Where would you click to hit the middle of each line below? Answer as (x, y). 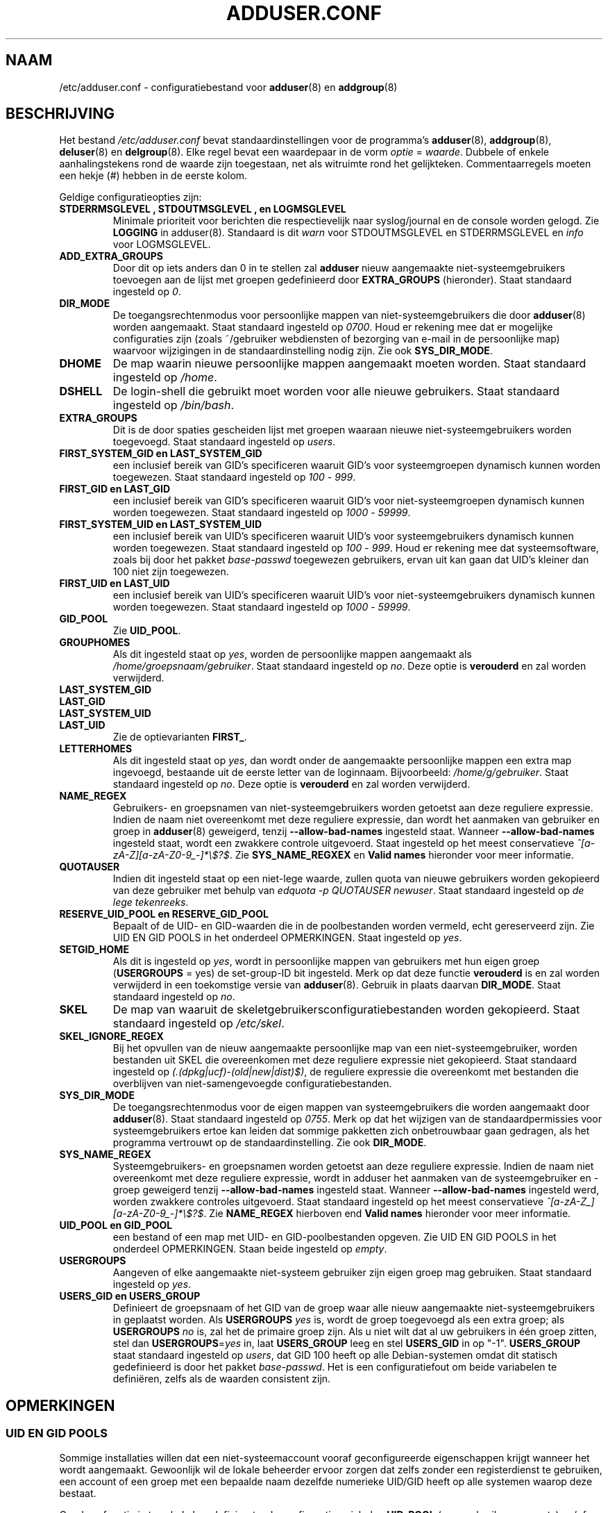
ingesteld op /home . (165, 378)
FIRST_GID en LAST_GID (115, 489)
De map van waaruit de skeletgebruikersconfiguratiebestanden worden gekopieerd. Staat (346, 1010)
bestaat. (78, 1493)
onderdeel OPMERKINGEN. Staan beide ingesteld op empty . (250, 1249)
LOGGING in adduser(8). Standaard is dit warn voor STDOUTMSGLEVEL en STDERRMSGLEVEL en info (348, 233)
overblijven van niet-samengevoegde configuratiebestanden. (252, 1084)
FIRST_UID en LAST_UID (115, 584)
